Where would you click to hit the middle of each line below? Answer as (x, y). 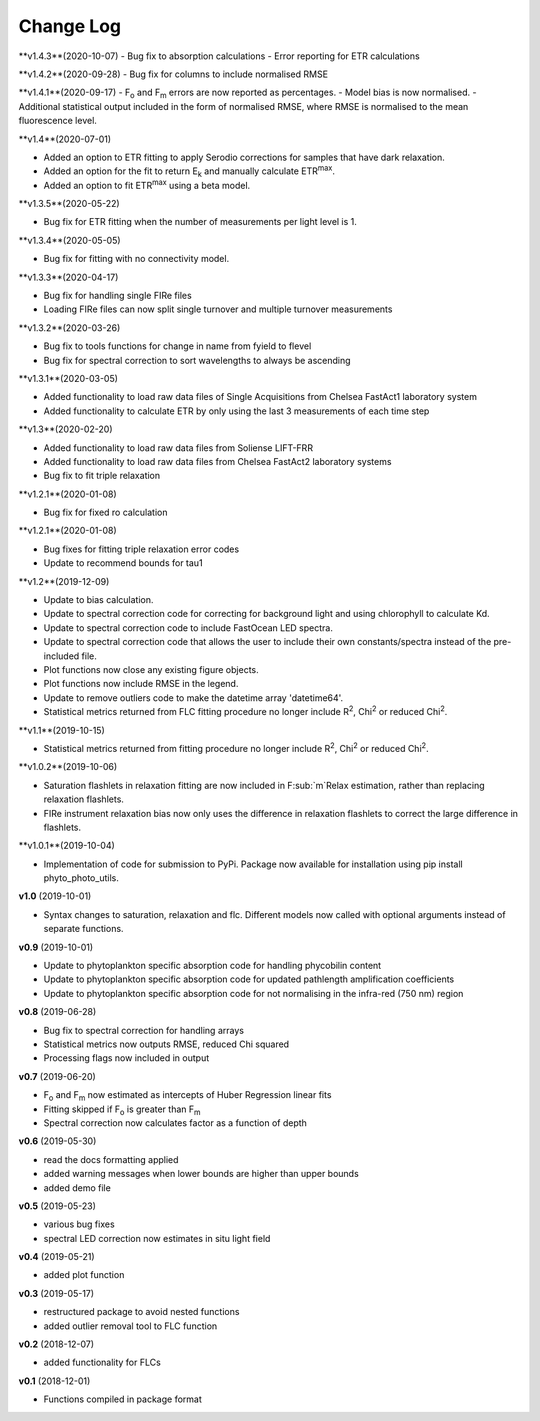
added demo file (77, 1187)
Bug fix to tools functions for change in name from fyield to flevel (177, 346)
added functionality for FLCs (102, 1362)
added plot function (84, 1275)
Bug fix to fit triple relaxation (102, 476)
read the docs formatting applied (111, 1159)
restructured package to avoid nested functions (141, 1312)
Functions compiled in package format (122, 1399)
